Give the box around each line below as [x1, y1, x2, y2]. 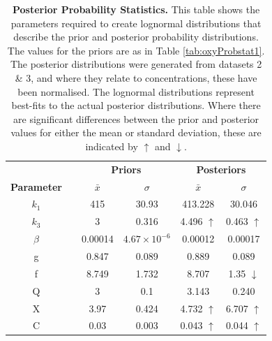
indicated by [85, 138, 138, 153]
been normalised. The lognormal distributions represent [17, 84, 255, 99]
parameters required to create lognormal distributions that [10, 15, 262, 30]
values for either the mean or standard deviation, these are [10, 125, 262, 140]
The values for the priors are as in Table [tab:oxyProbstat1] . [7, 43, 265, 57]
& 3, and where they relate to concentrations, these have [15, 70, 257, 85]
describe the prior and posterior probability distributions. [13, 29, 259, 44]
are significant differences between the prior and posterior [13, 111, 259, 126]
